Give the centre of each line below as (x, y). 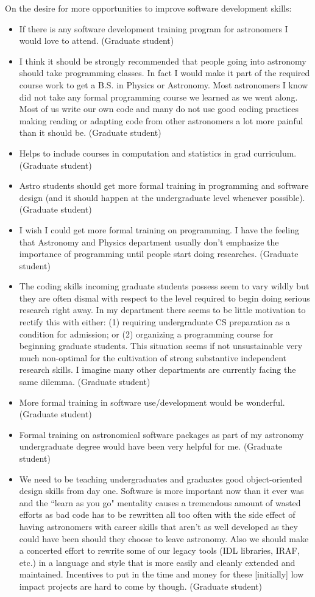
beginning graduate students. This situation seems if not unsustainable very (161, 346)
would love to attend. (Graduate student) (97, 41)
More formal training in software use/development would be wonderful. (152, 402)
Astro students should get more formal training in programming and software (164, 185)
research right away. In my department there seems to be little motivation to (162, 310)
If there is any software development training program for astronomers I (154, 28)
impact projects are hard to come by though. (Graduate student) (141, 586)
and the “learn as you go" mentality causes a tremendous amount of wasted (160, 502)
